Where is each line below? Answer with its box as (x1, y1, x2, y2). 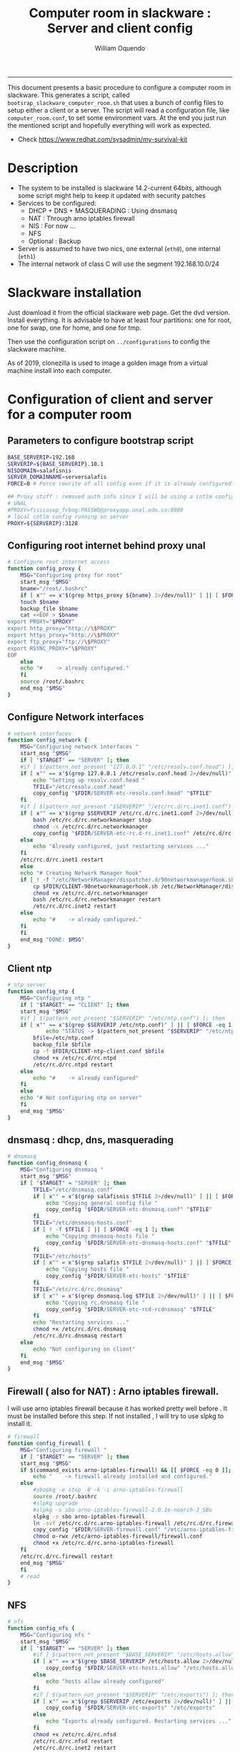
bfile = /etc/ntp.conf (33, 1035, 94, 1042)
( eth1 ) (17, 252, 36, 260)
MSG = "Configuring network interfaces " (20, 743, 139, 751)
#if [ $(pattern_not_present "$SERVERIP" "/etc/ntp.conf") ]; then (20, 1015, 225, 1022)
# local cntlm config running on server (7, 513, 130, 520)
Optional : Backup (28, 237, 81, 245)
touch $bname (20, 598, 59, 605)
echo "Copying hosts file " (45, 1266, 130, 1273)
